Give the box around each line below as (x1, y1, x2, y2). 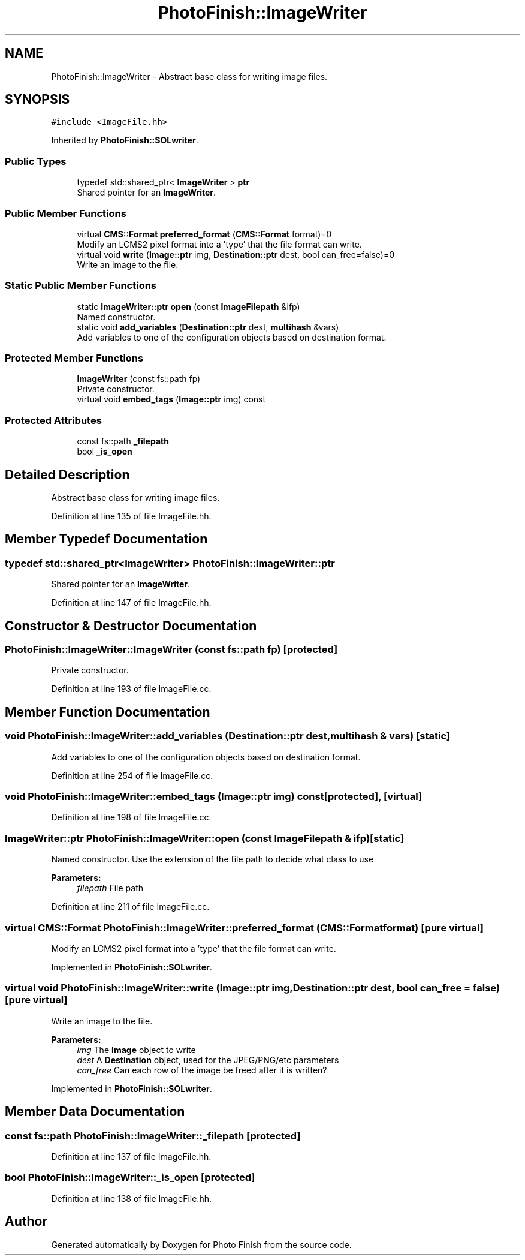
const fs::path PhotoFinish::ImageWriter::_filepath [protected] (5, 1129, 301, 1142)
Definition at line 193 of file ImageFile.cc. (51, 684, 212, 694)
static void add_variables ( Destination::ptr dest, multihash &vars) (77, 321, 339, 332)
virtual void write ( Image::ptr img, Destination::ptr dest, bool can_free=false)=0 (77, 249, 394, 260)
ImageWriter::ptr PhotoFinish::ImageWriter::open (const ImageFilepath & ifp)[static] (5, 832, 404, 844)
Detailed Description (5, 467, 130, 482)
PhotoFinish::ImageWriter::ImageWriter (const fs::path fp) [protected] (5, 643, 338, 656)
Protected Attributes (5, 414, 102, 426)
